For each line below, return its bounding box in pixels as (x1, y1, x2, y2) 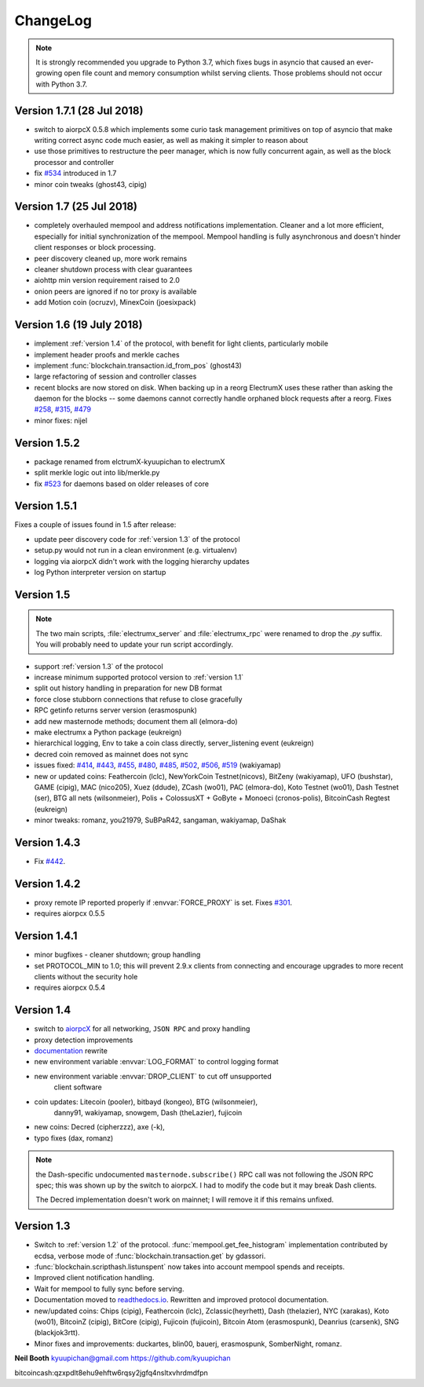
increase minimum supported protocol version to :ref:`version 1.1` (34, 672, 244, 682)
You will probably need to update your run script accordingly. (35, 640, 234, 650)
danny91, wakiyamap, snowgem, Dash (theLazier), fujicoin (53, 1107, 243, 1117)
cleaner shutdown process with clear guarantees (34, 265, 192, 274)
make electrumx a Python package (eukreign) (34, 727, 182, 737)
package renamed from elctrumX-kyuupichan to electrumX (34, 456, 225, 467)
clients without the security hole (34, 972, 138, 981)
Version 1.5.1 (14, 500, 78, 513)
